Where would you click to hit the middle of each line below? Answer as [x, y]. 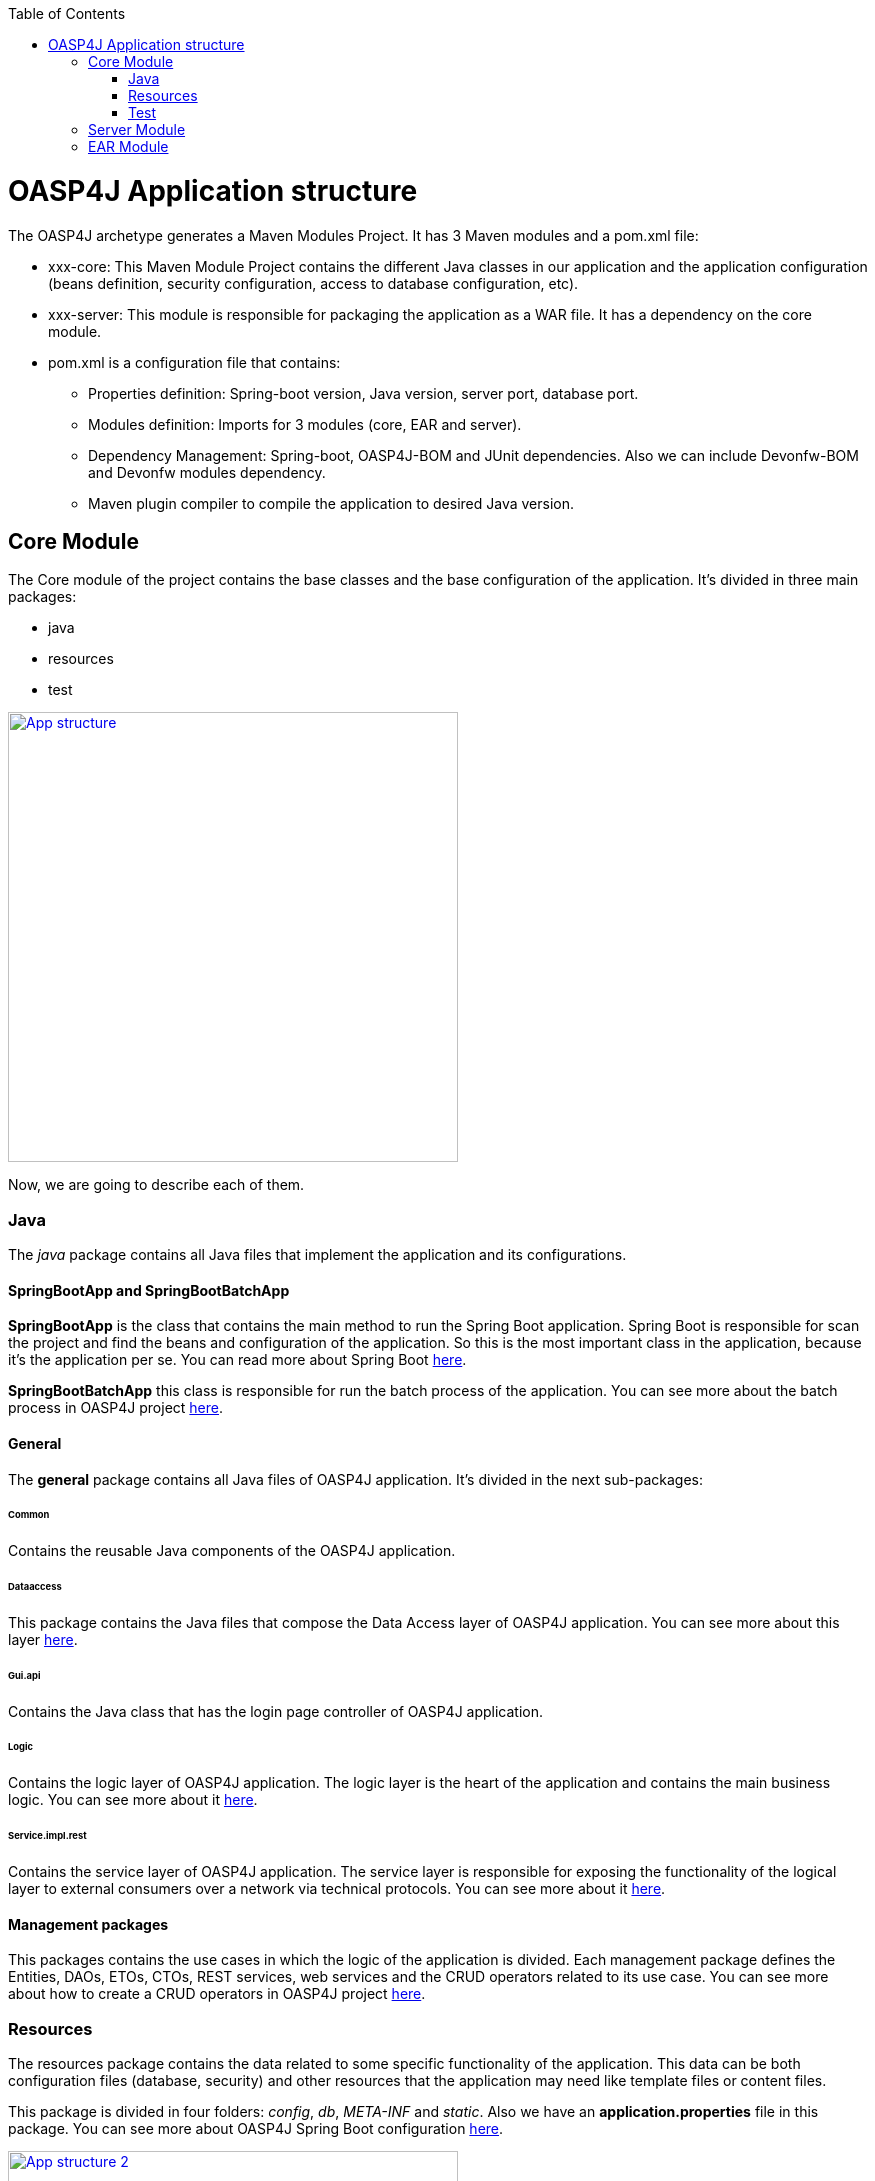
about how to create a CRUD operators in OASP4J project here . [217, 1994]
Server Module [137, 129]
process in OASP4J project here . [116, 1408]
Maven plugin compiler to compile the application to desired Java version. [331, 503]
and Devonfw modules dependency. [207, 472]
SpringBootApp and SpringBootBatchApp [149, 1290]
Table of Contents [67, 13]
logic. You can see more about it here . [133, 1800]
